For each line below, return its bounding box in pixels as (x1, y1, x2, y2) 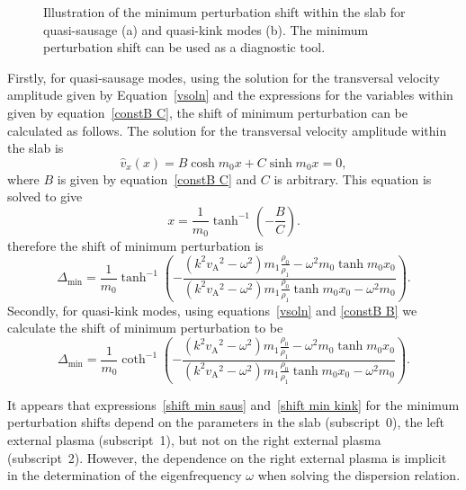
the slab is (7, 138, 64, 157)
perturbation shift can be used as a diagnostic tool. (43, 38, 326, 57)
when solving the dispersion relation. (257, 466, 461, 485)
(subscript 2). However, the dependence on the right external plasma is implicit (7, 448, 447, 467)
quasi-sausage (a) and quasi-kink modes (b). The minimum (43, 20, 369, 39)
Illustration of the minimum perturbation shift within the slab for (43, 3, 406, 21)
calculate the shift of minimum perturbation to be (7, 318, 283, 337)
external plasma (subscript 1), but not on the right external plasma (7, 430, 381, 449)
